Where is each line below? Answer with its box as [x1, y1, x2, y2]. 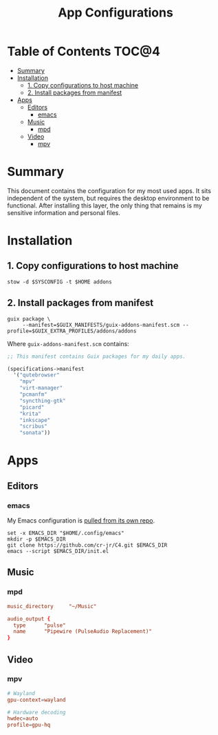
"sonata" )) [19, 430, 51, 436]
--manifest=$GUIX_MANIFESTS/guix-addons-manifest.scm [22, 321, 180, 328]
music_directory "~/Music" [7, 603, 97, 610]
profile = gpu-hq [7, 722, 51, 729]
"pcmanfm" [19, 391, 48, 398]
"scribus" [19, 423, 48, 430]
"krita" [19, 410, 41, 417]
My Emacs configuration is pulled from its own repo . [7, 516, 155, 525]
